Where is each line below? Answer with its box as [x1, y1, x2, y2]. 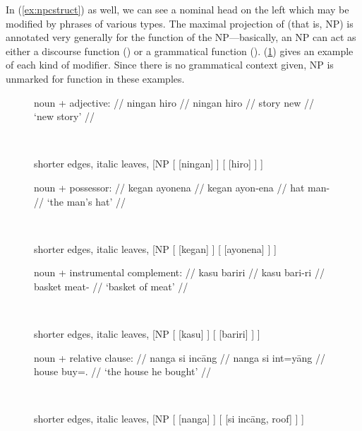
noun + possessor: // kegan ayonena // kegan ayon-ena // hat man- [34, 179, 330, 194]
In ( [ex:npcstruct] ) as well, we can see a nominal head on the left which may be [6, 2, 349, 16]
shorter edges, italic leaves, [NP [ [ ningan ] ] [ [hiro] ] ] [34, 156, 263, 171]
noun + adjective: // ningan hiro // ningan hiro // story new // [34, 95, 314, 110]
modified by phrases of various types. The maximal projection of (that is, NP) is [6, 16, 354, 30]
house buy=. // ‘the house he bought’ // [34, 364, 212, 379]
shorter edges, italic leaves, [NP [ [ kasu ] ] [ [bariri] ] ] [34, 326, 260, 341]
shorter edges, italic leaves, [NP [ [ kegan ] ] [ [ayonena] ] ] [34, 241, 277, 256]
